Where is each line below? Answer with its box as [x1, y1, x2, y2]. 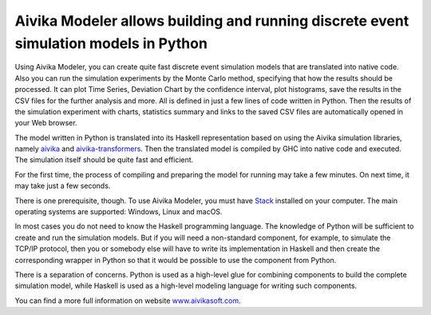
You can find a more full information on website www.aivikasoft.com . [14, 296, 241, 305]
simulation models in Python [14, 34, 208, 52]
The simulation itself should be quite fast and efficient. [14, 155, 194, 165]
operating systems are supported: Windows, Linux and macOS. [14, 207, 223, 217]
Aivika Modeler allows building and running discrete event [14, 12, 409, 30]
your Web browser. [14, 118, 77, 128]
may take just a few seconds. [14, 181, 111, 191]
